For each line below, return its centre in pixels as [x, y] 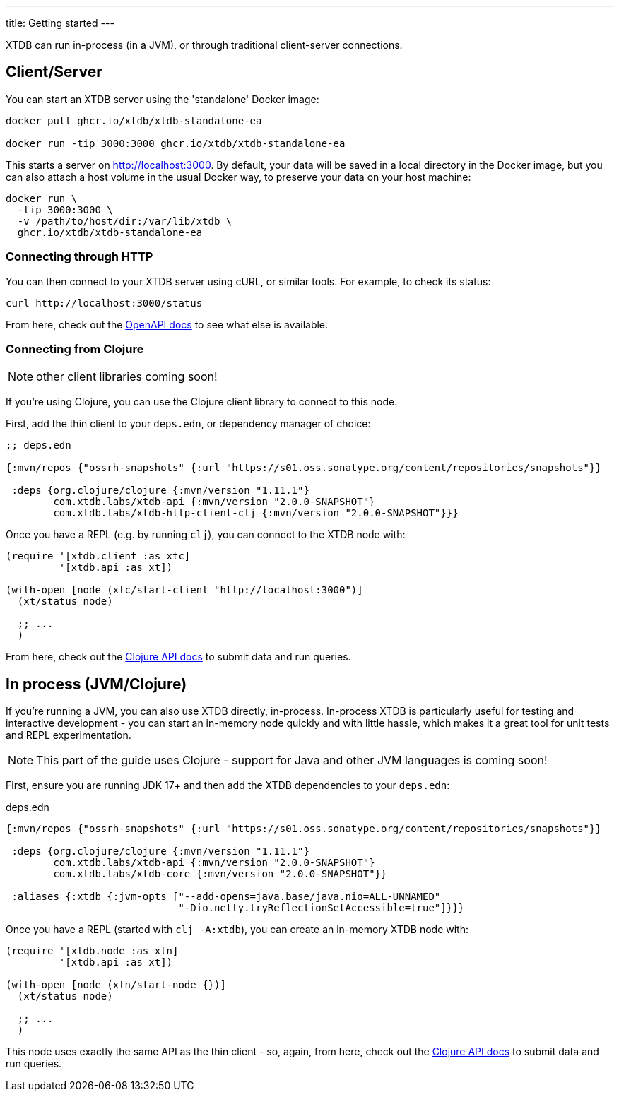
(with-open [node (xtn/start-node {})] [116, 985]
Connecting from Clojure [75, 349]
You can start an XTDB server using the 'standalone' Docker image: [163, 99]
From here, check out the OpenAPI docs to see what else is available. [167, 324]
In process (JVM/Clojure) [96, 684]
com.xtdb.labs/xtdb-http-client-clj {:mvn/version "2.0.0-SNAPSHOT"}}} [256, 513]
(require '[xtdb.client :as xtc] [98, 556]
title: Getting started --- [60, 23]
